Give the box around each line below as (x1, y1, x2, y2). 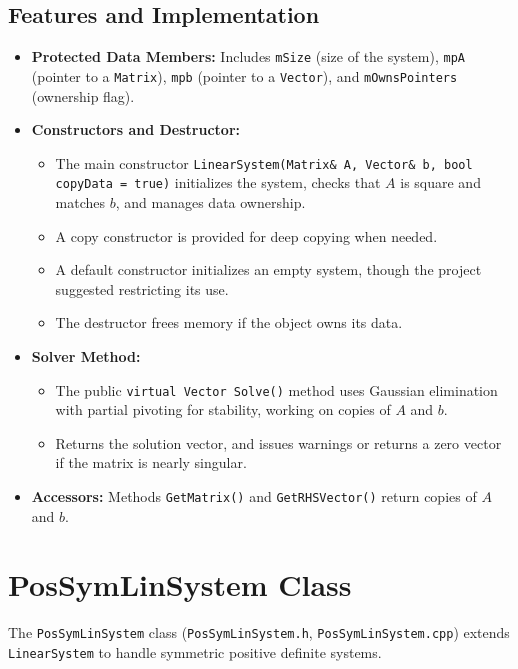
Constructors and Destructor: (31, 119, 241, 140)
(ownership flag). (31, 85, 135, 106)
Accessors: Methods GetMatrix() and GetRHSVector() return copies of (31, 486, 477, 507)
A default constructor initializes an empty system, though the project (55, 259, 482, 280)
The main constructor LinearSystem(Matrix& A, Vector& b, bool (55, 152, 473, 173)
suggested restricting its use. (55, 278, 229, 299)
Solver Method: (31, 345, 141, 366)
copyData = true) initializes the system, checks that (55, 172, 381, 193)
